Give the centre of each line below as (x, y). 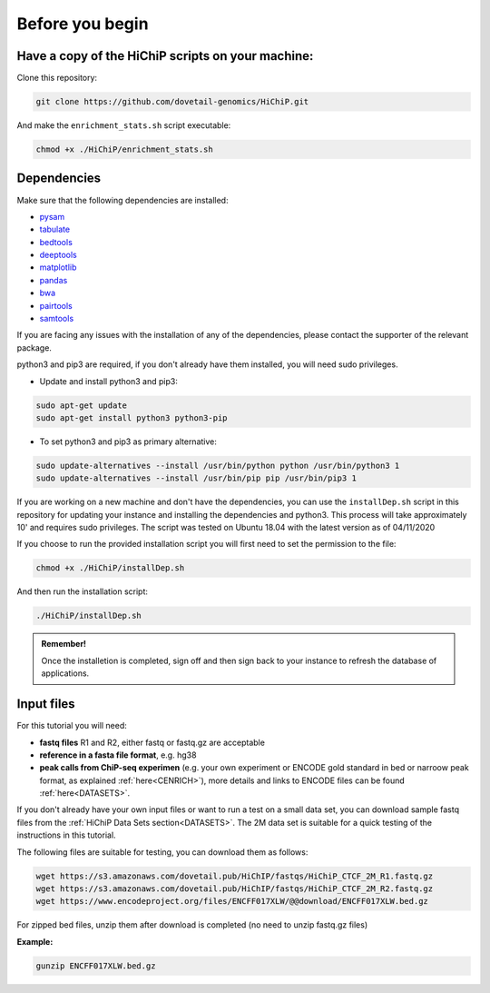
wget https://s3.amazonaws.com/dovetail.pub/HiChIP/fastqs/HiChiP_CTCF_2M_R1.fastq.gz (235, 876)
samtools (57, 319)
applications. (65, 673)
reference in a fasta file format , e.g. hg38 (118, 755)
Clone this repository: (57, 78)
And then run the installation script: (83, 591)
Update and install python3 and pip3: (109, 381)
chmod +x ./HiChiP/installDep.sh (110, 568)
